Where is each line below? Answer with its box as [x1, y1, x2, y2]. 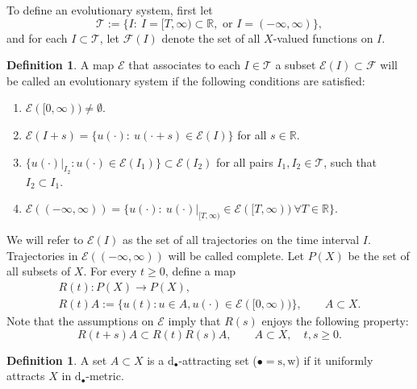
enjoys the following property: [261, 312, 409, 329]
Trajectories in [6, 246, 78, 263]
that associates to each [128, 56, 240, 73]
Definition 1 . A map [6, 56, 115, 73]
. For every [83, 263, 137, 279]
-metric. [85, 367, 124, 384]
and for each [6, 29, 68, 46]
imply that [168, 312, 221, 329]
